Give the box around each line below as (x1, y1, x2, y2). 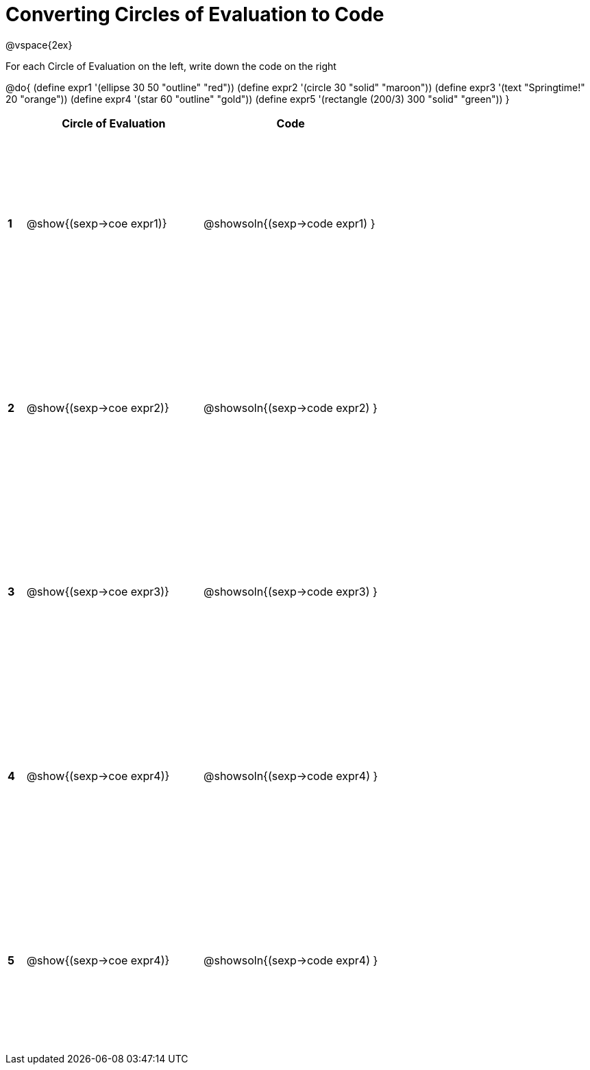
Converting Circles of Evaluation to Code (5, 3, 384, 26)
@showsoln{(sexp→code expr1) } (203, 217, 376, 231)
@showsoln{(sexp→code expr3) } (203, 585, 378, 599)
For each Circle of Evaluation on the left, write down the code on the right (5, 60, 336, 72)
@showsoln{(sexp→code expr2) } (203, 400, 378, 415)
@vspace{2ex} (5, 38, 73, 51)
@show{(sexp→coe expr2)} (26, 400, 169, 415)
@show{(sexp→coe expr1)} (26, 217, 167, 231)
